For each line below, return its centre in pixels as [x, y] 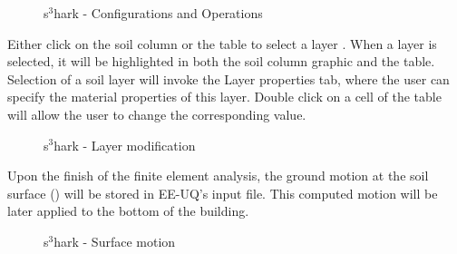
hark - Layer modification [125, 145]
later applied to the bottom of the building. [128, 211]
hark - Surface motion [115, 241]
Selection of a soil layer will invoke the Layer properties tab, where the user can [228, 78]
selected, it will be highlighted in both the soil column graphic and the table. [221, 61]
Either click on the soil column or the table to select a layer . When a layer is [222, 43]
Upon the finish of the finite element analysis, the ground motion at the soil [218, 176]
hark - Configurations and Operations [158, 13]
